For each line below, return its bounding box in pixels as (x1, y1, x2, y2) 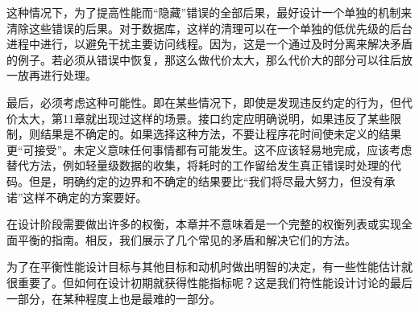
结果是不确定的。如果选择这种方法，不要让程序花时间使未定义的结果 (39, 125, 401, 142)
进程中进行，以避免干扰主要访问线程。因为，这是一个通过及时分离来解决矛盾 (6, 35, 413, 52)
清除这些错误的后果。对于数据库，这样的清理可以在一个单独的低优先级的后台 (6, 19, 413, 36)
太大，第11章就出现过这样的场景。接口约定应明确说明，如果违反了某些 (17, 109, 390, 126)
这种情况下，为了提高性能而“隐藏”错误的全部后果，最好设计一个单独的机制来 (6, 4, 413, 20)
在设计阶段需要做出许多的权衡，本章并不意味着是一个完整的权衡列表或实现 (6, 216, 401, 232)
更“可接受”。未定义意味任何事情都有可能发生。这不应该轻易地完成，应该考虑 (6, 141, 413, 158)
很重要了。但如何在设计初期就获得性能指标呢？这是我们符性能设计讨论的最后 (6, 273, 413, 290)
